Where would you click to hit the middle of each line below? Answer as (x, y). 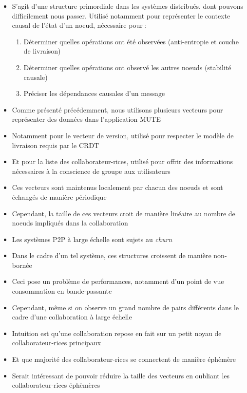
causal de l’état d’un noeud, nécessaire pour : (79, 25)
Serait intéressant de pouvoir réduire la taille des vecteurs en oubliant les (121, 375)
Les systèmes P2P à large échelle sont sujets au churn (92, 239)
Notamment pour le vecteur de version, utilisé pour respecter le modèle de (123, 135)
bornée (22, 265)
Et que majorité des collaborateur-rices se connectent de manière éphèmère (124, 359)
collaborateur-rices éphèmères (56, 385)
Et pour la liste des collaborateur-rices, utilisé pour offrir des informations (123, 161)
